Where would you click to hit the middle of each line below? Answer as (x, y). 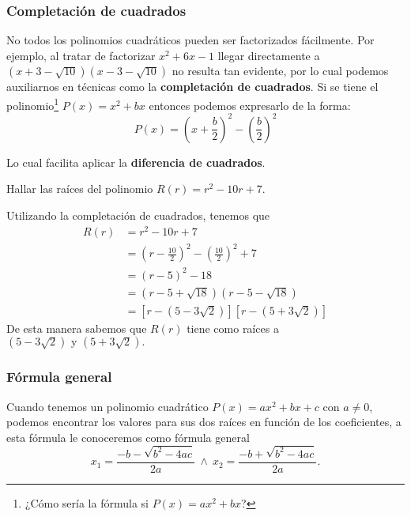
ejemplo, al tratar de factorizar (81, 55)
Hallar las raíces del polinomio (80, 189)
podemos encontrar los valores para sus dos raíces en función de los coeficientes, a (204, 422)
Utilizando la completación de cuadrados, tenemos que (138, 215)
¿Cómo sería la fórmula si (87, 502)
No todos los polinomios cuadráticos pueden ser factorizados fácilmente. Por (190, 40)
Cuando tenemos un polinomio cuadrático (107, 406)
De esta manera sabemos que (77, 328)
